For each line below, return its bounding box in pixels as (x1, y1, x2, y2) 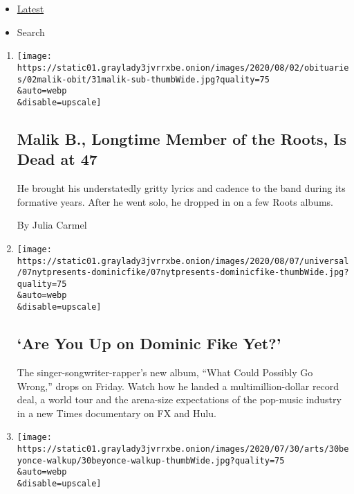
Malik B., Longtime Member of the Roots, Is (17, 127, 346, 149)
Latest (17, 1, 44, 15)
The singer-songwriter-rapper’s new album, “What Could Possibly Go (17, 364, 313, 379)
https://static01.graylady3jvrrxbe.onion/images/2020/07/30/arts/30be (17, 444, 349, 455)
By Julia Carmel (17, 218, 87, 232)
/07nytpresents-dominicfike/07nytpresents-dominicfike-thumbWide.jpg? (17, 267, 349, 278)
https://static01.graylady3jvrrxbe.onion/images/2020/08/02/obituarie (17, 62, 349, 73)
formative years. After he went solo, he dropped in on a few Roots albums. (17, 194, 333, 209)
